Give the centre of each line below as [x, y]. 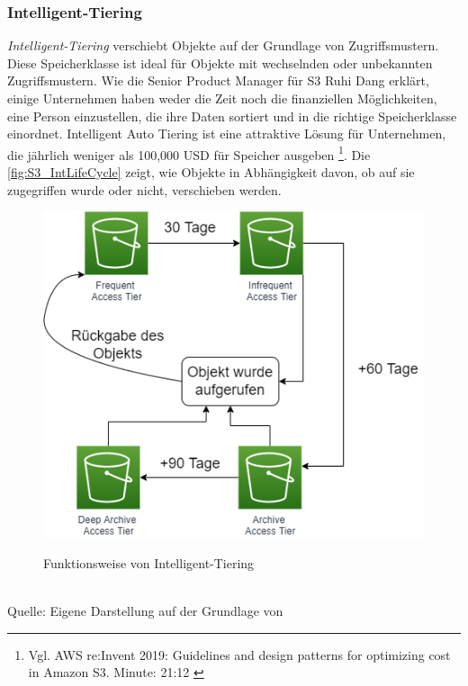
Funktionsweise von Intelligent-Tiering [149, 562]
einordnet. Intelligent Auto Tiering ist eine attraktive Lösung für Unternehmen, [227, 134]
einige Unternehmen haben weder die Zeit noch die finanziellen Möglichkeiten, [222, 98]
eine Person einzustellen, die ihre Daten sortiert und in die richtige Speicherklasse [232, 116]
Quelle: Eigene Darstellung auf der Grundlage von [145, 610]
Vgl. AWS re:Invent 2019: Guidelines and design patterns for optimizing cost [239, 654]
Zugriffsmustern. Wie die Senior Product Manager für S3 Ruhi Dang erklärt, [218, 80]
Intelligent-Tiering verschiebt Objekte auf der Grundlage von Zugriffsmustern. [223, 45]
